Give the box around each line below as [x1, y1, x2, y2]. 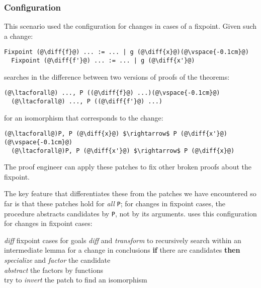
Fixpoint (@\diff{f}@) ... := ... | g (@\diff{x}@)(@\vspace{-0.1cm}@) [4, 48, 249, 56]
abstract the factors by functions [4, 264, 103, 275]
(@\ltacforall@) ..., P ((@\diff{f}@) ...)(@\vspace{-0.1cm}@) [4, 89, 220, 97]
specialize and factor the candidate [4, 255, 111, 265]
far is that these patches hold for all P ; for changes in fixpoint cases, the [4, 198, 226, 208]
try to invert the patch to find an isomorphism [4, 274, 147, 285]
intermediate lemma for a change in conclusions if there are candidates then [4, 245, 240, 255]
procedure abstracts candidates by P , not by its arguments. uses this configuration [4, 208, 257, 218]
